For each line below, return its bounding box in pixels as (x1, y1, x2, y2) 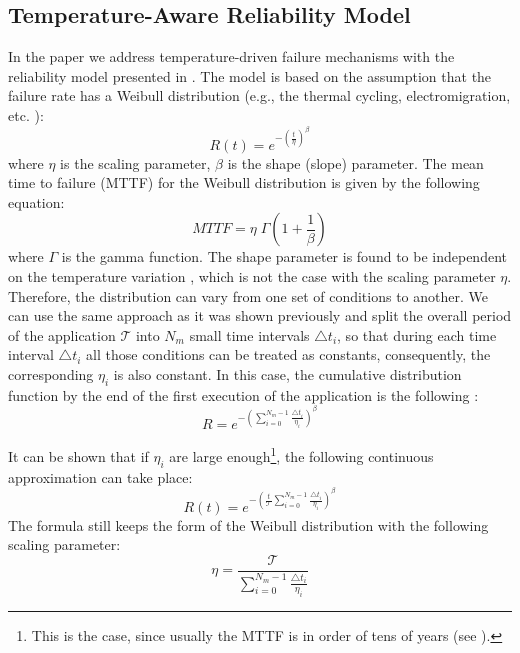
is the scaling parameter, (60, 152, 211, 173)
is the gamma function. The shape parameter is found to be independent (61, 246, 507, 267)
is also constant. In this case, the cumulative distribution (113, 363, 462, 384)
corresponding (8, 363, 94, 384)
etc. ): (8, 104, 44, 125)
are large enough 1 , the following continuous (169, 443, 434, 467)
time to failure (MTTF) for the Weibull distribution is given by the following (8, 172, 480, 193)
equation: (8, 191, 65, 212)
